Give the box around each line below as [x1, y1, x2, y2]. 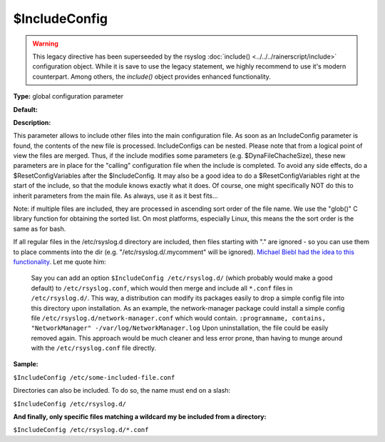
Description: [13, 118, 51, 126]
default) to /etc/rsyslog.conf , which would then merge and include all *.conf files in [31, 283, 293, 292]
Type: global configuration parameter [13, 92, 124, 101]
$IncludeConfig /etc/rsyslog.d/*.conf [13, 426, 149, 434]
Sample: [13, 360, 38, 368]
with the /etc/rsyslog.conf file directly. [31, 343, 157, 353]
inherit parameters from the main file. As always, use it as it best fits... [13, 191, 218, 200]
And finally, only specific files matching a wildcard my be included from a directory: [13, 413, 267, 421]
